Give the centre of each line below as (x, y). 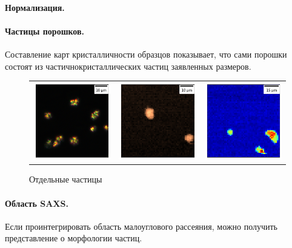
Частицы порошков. (45, 31)
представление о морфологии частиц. (74, 238)
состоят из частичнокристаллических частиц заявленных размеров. (128, 66)
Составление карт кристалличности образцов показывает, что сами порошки (146, 54)
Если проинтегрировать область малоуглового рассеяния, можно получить (141, 226)
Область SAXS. (37, 203)
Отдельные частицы (66, 179)
